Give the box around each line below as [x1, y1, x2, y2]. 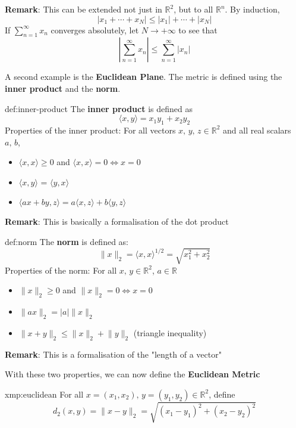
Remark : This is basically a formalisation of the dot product [5, 215, 229, 228]
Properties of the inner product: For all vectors [5, 123, 176, 136]
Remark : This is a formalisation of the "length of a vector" [5, 348, 222, 360]
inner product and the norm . [5, 82, 121, 94]
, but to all [174, 3, 213, 15]
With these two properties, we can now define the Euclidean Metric [5, 368, 260, 380]
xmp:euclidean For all [5, 387, 84, 400]
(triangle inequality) [133, 326, 207, 339]
